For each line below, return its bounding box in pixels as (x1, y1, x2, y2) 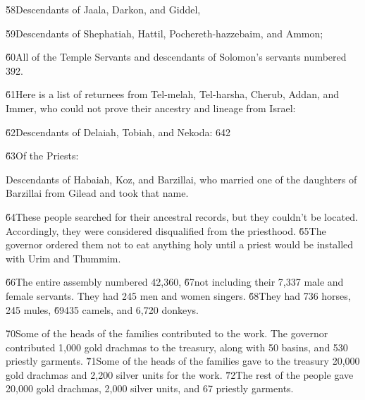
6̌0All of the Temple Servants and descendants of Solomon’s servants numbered (6, 49, 347, 64)
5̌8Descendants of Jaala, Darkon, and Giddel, (6, 2, 201, 16)
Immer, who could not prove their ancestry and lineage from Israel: (6, 100, 296, 115)
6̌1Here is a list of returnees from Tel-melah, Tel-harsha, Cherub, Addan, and (6, 87, 340, 102)
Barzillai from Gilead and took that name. (6, 186, 189, 200)
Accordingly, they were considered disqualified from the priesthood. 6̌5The (6, 223, 326, 238)
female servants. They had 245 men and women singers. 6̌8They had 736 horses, (6, 288, 351, 303)
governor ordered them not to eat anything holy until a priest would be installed (6, 237, 354, 252)
